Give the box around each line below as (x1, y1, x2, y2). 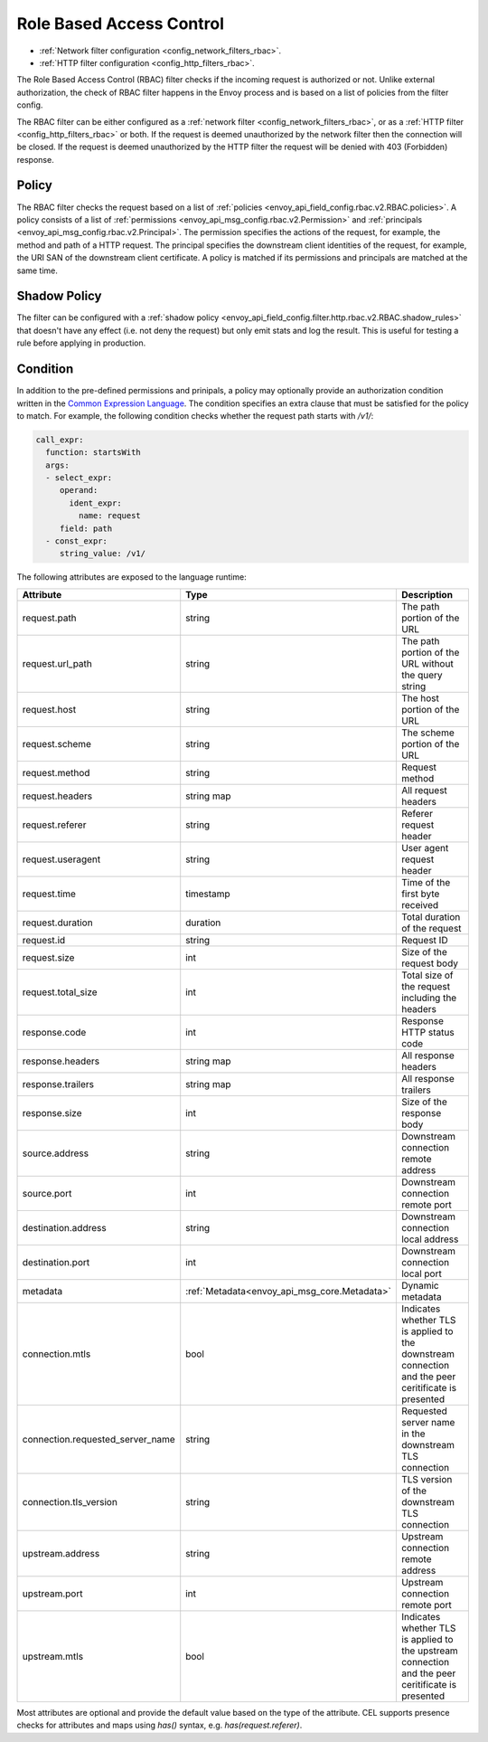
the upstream (400, 1644, 458, 1657)
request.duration (22, 916, 94, 929)
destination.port (22, 1255, 90, 1268)
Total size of (400, 969, 454, 981)
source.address (22, 1147, 89, 1160)
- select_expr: (45, 473, 113, 483)
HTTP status (400, 1026, 455, 1038)
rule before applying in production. (16, 337, 146, 348)
